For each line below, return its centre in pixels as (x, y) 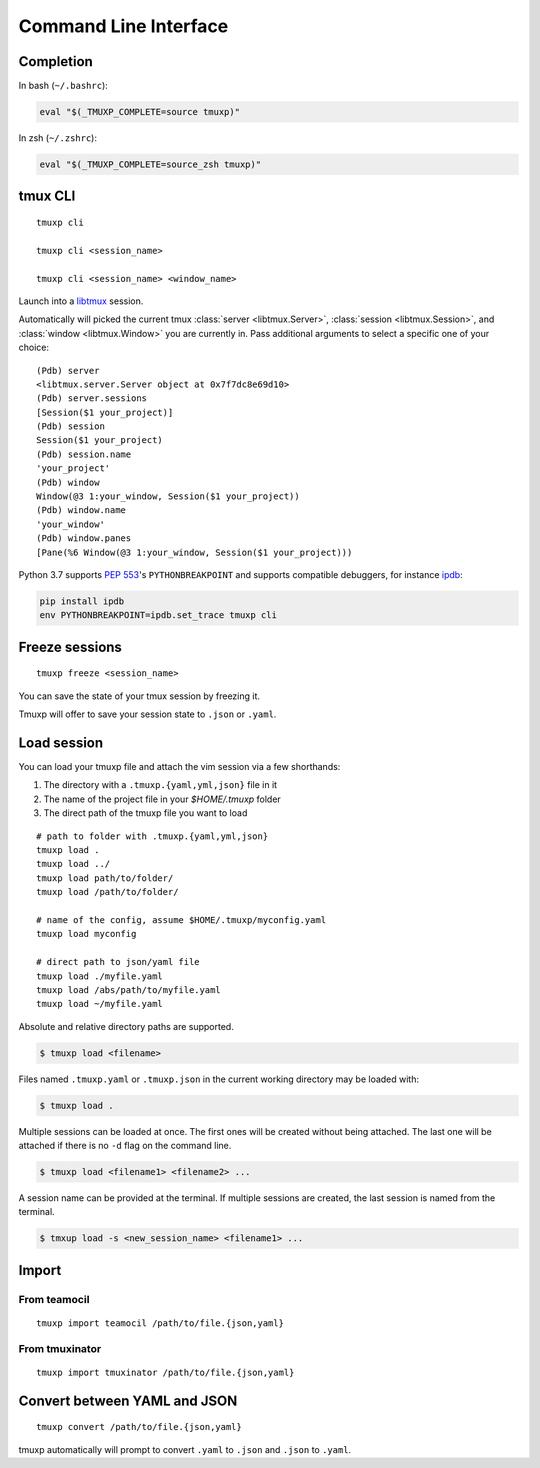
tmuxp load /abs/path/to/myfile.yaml (129, 989)
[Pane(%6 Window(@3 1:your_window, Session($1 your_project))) (194, 552)
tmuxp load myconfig (86, 934)
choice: (34, 347)
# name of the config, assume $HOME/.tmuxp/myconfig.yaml (181, 919)
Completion (56, 61)
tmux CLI (47, 196)
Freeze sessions (70, 646)
